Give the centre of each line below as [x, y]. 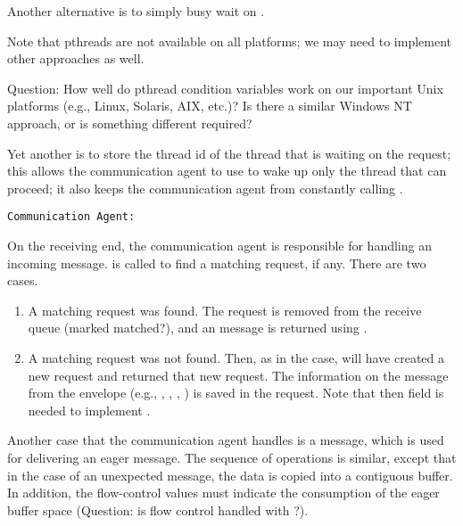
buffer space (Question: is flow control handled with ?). [158, 510]
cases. [23, 280]
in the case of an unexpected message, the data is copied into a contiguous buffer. [230, 475]
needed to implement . [89, 410]
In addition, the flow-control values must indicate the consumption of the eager [223, 493]
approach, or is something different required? [130, 123]
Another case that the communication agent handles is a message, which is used [226, 440]
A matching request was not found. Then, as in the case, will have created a [236, 357]
